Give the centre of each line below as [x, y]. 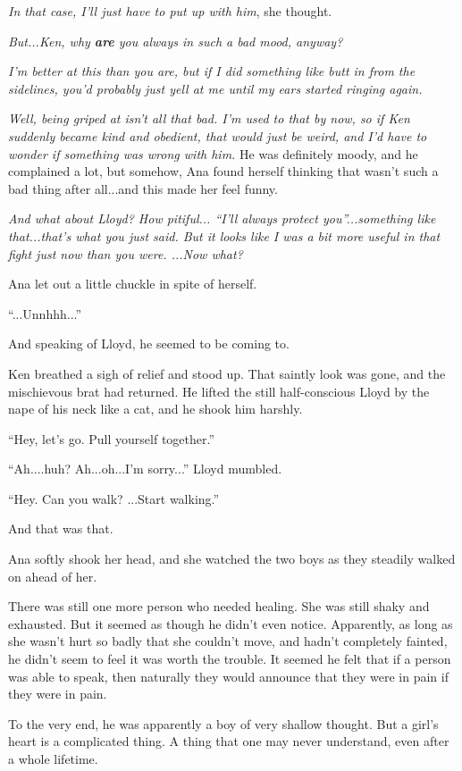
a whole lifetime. [53, 758]
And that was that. [61, 528]
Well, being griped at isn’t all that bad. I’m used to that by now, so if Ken [209, 118]
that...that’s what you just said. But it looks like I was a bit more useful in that [224, 235]
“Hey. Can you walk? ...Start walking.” [114, 498]
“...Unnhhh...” [45, 313]
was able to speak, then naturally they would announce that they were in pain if [228, 676]
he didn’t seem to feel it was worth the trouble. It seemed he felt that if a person [230, 659]
